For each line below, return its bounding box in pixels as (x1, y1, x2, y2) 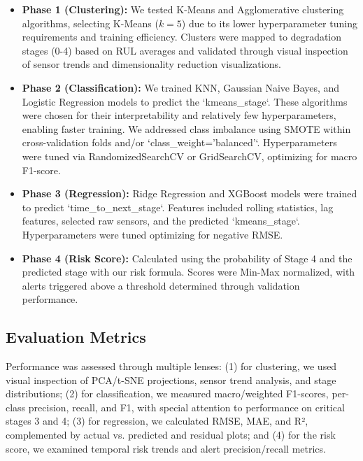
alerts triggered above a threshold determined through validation (22, 278, 300, 292)
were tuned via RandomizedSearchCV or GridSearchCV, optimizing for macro (22, 148, 357, 163)
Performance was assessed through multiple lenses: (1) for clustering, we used (6, 359, 337, 374)
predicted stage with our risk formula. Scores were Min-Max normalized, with (22, 264, 355, 279)
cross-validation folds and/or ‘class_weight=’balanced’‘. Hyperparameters (22, 135, 337, 150)
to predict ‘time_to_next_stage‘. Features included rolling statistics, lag (22, 199, 334, 214)
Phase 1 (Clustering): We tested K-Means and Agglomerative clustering (22, 2, 344, 16)
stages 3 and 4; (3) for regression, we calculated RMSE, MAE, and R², (6, 413, 308, 428)
